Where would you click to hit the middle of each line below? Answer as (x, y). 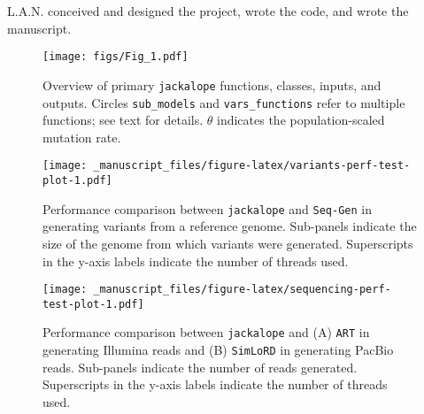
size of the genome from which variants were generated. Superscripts (228, 243)
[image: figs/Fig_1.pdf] (116, 57)
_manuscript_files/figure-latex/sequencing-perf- (242, 290)
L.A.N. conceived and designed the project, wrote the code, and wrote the (208, 11)
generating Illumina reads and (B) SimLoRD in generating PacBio (218, 350)
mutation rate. (82, 137)
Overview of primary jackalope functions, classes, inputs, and (212, 84)
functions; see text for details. (123, 120)
